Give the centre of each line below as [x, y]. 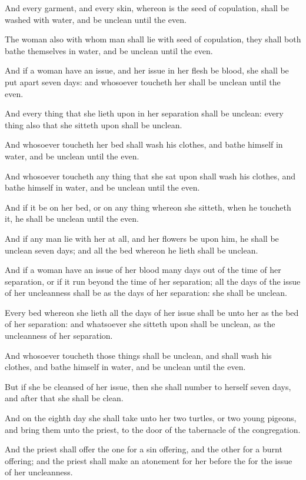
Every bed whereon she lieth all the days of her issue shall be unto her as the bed [152, 312]
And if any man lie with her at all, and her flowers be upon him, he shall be [142, 238]
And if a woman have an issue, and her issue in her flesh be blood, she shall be [147, 70]
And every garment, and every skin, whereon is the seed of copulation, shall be [147, 8]
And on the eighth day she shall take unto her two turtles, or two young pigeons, [151, 418]
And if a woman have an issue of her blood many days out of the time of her [143, 270]
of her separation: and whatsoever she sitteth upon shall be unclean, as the [140, 324]
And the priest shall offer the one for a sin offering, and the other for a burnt [144, 449]
